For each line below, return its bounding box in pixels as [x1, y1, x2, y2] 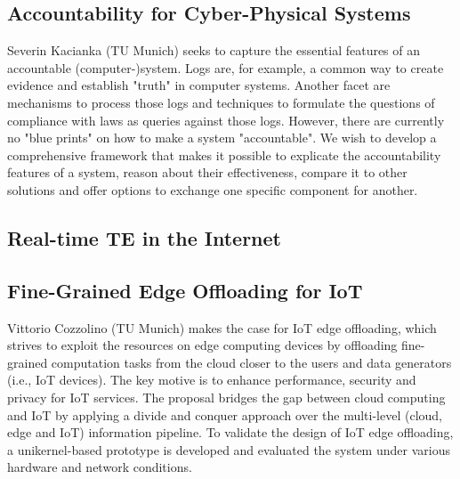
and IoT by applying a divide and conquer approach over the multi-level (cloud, [7, 405, 442, 424]
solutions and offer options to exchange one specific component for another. [7, 180, 418, 199]
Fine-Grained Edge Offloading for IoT [7, 276, 363, 304]
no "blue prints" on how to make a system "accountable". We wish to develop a [7, 128, 437, 147]
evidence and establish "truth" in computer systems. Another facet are [7, 76, 391, 94]
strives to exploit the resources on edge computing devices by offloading [7, 336, 398, 354]
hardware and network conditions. [7, 458, 192, 476]
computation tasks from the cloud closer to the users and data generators [51, 353, 452, 371]
